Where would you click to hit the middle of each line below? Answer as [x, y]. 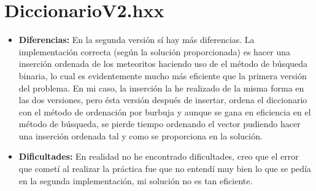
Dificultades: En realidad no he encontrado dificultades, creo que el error [159, 156]
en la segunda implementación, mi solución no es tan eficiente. [136, 180]
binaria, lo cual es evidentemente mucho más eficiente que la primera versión [163, 75]
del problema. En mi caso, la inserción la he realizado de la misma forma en [161, 88]
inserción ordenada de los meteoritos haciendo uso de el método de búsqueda [163, 64]
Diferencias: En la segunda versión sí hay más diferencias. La [137, 40]
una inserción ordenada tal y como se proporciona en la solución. [141, 135]
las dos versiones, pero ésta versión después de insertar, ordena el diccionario [163, 100]
